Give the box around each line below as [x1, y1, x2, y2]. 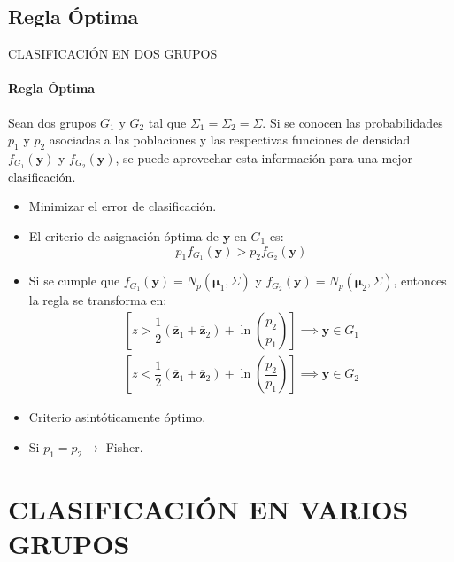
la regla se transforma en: [28, 291, 167, 309]
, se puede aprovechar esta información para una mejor [115, 148, 413, 167]
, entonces [393, 271, 447, 290]
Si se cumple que [28, 271, 120, 290]
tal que [148, 113, 187, 131]
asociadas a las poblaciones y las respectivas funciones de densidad [49, 130, 411, 149]
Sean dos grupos [8, 113, 96, 131]
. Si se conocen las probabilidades [262, 113, 443, 131]
